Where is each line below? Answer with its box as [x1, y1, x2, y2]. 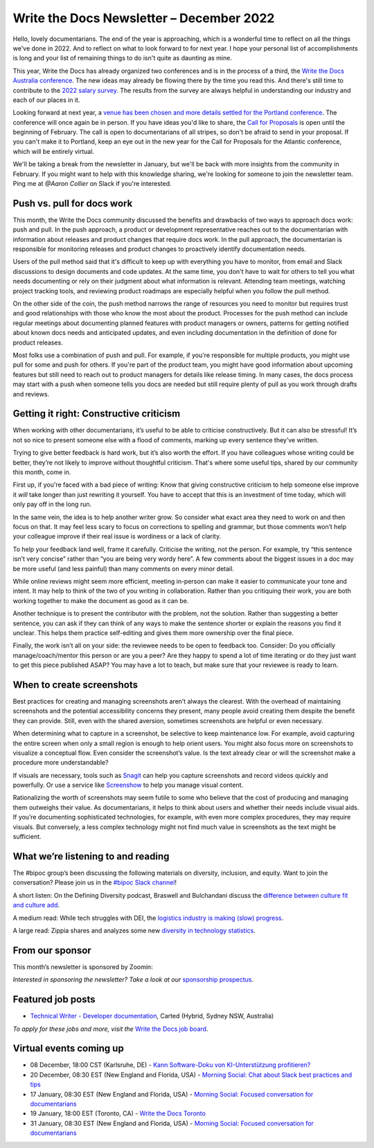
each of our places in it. [12, 96, 80, 104]
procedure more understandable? [12, 758, 109, 767]
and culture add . [12, 901, 60, 910]
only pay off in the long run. [12, 500, 92, 509]
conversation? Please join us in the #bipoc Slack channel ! [12, 878, 177, 887]
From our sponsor [12, 944, 91, 956]
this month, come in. [12, 468, 71, 476]
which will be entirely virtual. [12, 147, 95, 155]
